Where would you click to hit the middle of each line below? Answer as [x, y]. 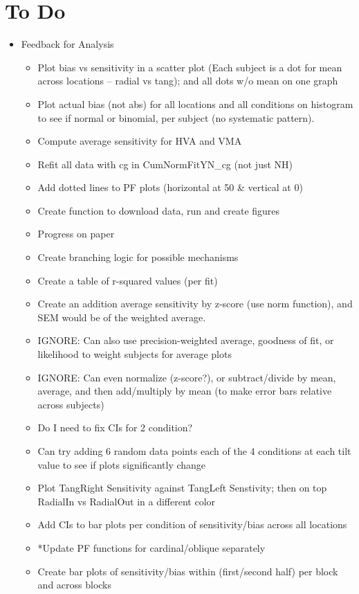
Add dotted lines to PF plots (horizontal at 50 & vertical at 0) [170, 187]
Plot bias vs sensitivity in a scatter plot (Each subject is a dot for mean [190, 67]
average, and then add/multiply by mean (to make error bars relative [185, 391]
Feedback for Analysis [67, 44]
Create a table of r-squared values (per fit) [128, 280]
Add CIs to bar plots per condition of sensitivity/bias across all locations [192, 524]
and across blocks [75, 585]
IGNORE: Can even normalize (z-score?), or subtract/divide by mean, [187, 377]
